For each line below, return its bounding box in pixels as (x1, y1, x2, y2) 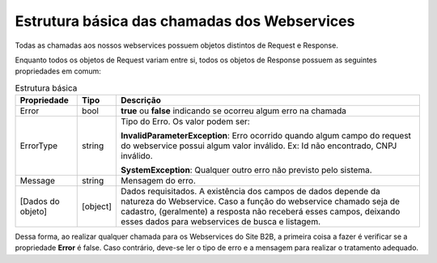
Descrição (121, 95, 162, 106)
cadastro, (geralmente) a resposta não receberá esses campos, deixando (121, 206, 401, 218)
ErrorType (19, 140, 58, 151)
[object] (82, 201, 112, 212)
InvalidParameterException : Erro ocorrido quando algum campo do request (121, 130, 412, 142)
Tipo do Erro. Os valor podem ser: (121, 116, 250, 127)
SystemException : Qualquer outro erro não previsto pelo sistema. (121, 164, 372, 176)
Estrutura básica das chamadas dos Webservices (15, 12, 355, 30)
